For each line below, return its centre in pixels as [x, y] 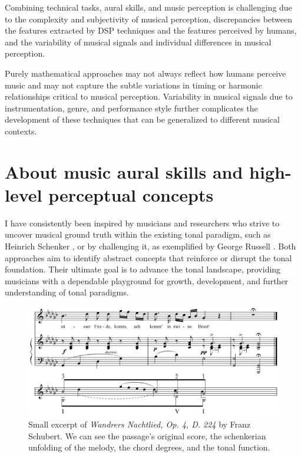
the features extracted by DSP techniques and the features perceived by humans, [151, 30]
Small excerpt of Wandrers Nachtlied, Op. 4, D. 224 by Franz [140, 424]
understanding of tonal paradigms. [67, 292]
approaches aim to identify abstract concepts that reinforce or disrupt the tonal [148, 257]
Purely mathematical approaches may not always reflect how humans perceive [145, 73]
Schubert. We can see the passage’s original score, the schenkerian [147, 435]
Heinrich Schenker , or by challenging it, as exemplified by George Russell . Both [150, 246]
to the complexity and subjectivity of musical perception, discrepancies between [149, 19]
